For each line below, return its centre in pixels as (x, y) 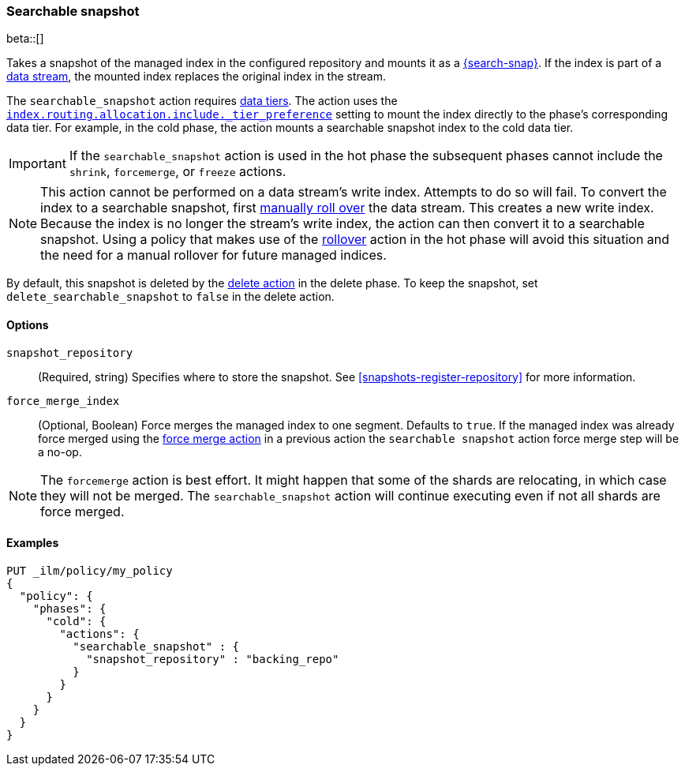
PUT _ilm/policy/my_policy (90, 570)
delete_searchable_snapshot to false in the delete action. (170, 297)
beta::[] (25, 39)
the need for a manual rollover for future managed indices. (213, 255)
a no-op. (60, 452)
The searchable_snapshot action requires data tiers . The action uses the (202, 101)
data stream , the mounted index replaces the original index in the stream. (197, 77)
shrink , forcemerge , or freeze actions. (178, 172)
